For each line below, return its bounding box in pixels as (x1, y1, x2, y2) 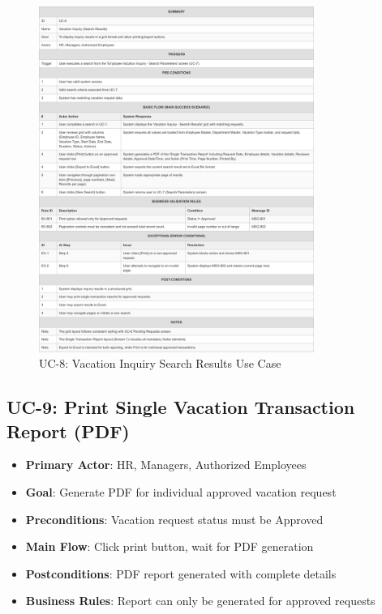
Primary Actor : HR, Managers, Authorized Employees (25, 456, 307, 473)
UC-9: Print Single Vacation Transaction (6, 394, 355, 420)
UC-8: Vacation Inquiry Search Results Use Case (39, 355, 281, 372)
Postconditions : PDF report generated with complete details (25, 565, 337, 582)
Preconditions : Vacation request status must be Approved (25, 510, 324, 527)
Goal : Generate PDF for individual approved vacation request (25, 484, 337, 501)
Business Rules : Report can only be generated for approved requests (25, 592, 376, 609)
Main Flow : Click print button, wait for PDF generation (25, 538, 314, 555)
